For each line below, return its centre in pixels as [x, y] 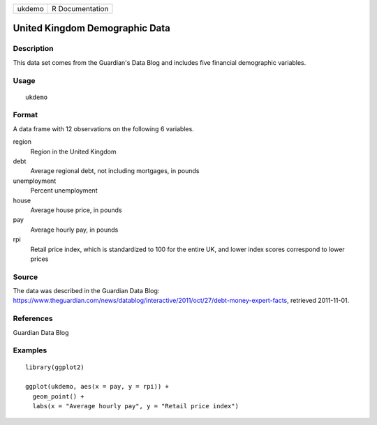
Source [25, 277]
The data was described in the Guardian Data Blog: [86, 291]
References [33, 319]
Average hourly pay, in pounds [74, 230]
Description [33, 49]
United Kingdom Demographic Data [92, 28]
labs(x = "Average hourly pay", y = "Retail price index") [135, 406]
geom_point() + [58, 396]
